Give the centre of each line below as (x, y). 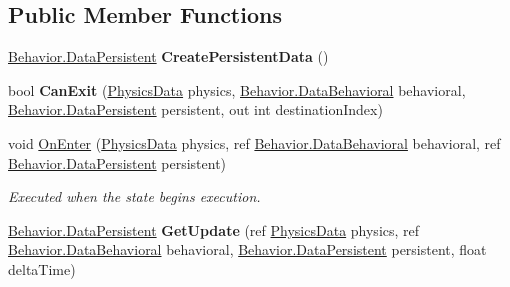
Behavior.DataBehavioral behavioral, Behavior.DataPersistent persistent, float (247, 249)
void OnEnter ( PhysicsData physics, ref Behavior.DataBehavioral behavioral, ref (254, 142)
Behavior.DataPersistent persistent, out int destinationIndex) (195, 109)
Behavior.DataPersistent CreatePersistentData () (168, 56)
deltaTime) (42, 268)
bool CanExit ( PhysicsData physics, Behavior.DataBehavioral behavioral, (237, 89)
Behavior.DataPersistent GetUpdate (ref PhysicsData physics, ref (214, 229)
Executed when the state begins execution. (134, 196)
